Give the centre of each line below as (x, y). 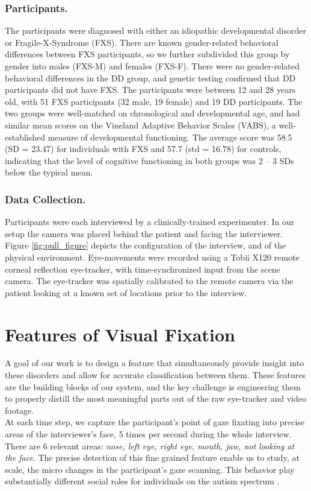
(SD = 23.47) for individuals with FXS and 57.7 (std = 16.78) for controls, (143, 149)
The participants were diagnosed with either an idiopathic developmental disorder (155, 30)
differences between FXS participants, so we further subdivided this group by (147, 54)
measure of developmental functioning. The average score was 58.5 (170, 137)
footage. (20, 410)
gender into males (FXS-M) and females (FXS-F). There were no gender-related (152, 66)
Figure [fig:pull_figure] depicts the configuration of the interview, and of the (146, 245)
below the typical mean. (49, 172)
